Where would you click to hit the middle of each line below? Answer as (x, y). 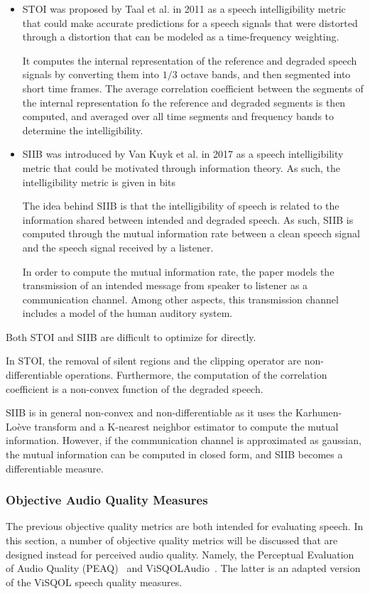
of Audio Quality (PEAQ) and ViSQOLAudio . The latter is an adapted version (183, 568)
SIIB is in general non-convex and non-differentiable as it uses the (149, 412)
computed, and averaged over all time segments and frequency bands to (178, 116)
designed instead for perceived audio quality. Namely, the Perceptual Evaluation (180, 554)
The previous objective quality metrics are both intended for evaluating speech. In (185, 526)
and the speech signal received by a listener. (118, 247)
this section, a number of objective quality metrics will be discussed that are (172, 540)
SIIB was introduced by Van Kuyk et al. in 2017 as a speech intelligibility (183, 154)
